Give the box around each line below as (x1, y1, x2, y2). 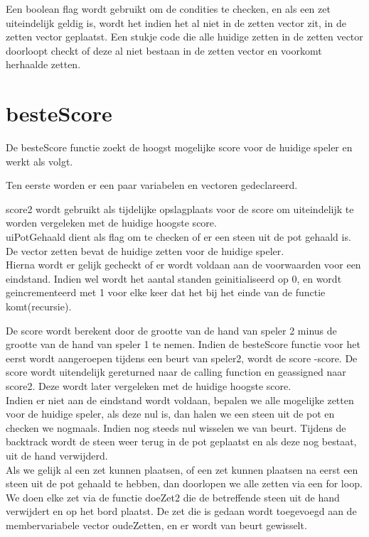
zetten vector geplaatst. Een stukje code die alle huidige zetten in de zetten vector (6, 29, 363, 44)
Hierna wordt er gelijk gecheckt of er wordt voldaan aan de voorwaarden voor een (6, 257, 361, 272)
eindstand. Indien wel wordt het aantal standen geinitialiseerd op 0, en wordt (6, 271, 342, 286)
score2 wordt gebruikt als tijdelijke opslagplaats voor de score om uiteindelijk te (6, 201, 354, 216)
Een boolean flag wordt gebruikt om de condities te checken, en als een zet (6, 1, 331, 16)
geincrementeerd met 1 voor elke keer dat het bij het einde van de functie (6, 285, 326, 300)
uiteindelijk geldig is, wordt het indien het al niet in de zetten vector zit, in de (6, 15, 346, 30)
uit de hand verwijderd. (6, 447, 108, 462)
